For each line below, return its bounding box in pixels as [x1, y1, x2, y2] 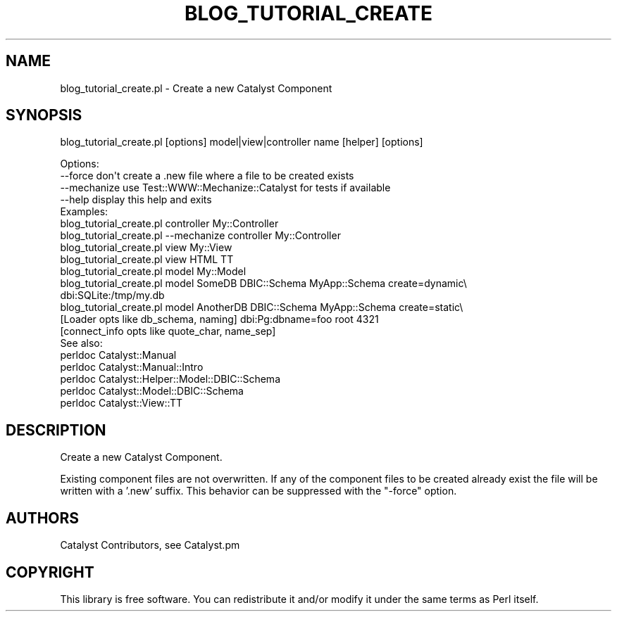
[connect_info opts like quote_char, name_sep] [60, 325, 276, 338]
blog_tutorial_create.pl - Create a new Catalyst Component [60, 82, 332, 94]
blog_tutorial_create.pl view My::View [60, 241, 232, 254]
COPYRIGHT [6, 563, 94, 581]
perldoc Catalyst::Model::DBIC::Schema [60, 385, 244, 397]
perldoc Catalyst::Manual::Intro [60, 361, 204, 374]
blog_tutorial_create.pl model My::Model [60, 265, 247, 278]
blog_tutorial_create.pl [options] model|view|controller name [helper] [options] [60, 136, 423, 148]
